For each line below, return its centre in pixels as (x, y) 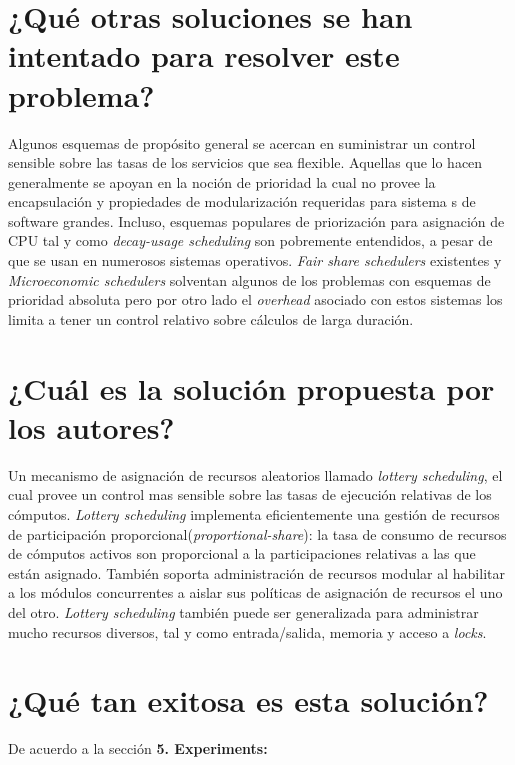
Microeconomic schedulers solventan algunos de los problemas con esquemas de (249, 279)
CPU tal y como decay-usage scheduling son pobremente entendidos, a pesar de (250, 240)
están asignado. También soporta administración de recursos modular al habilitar (256, 572)
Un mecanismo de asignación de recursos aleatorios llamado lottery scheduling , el (255, 474)
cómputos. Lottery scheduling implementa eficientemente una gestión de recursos (254, 513)
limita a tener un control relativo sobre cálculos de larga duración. (211, 318)
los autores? (91, 426)
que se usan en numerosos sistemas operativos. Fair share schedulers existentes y (255, 260)
